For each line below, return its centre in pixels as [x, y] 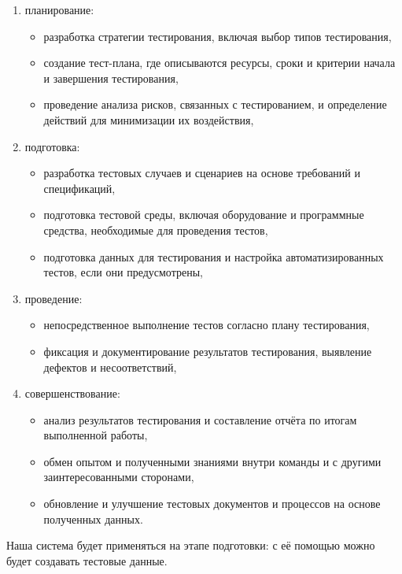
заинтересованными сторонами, [119, 477]
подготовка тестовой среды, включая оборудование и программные [204, 215]
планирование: [59, 9]
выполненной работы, [96, 435]
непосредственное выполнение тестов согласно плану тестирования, [207, 325]
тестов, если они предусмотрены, [123, 272]
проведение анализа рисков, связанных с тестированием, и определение [215, 104]
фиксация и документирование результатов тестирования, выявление [208, 351]
